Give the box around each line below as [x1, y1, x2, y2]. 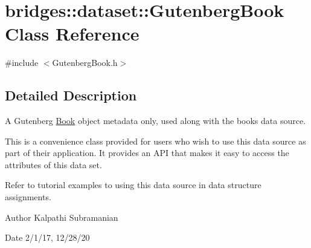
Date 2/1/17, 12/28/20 [5, 231, 90, 244]
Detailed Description [5, 86, 137, 105]
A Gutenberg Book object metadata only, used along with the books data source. [5, 114, 306, 127]
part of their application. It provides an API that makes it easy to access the [5, 146, 289, 159]
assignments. [5, 191, 51, 203]
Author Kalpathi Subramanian [5, 210, 118, 223]
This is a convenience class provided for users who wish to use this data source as [5, 134, 306, 147]
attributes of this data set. [5, 158, 102, 171]
